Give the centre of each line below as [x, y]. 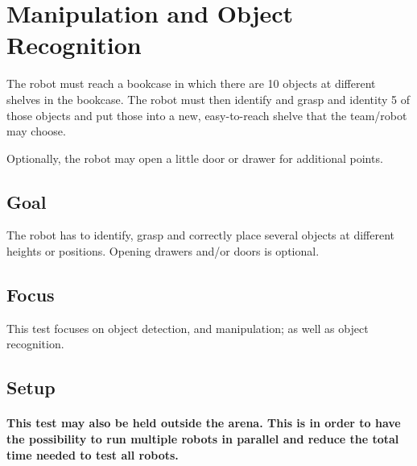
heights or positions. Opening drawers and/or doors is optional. [163, 251]
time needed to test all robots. [93, 454]
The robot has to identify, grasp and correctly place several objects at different [200, 235]
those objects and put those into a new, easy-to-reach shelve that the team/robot [207, 115]
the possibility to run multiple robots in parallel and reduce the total [203, 439]
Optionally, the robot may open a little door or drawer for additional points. [195, 158]
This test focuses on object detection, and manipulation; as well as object [188, 328]
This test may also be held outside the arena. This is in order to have [204, 423]
